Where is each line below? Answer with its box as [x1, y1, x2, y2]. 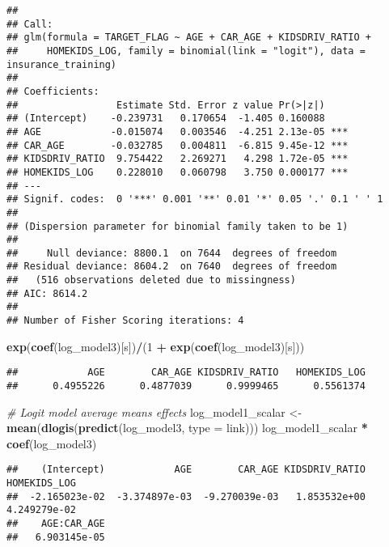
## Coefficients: [6, 85, 99, 97]
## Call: [6, 18, 53, 30]
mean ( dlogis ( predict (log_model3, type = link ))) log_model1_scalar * [6, 419, 368, 436]
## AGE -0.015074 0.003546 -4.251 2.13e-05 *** [6, 125, 349, 138]
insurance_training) [6, 58, 117, 70]
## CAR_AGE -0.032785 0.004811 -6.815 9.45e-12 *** [6, 139, 349, 151]
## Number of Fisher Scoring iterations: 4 [6, 315, 244, 327]
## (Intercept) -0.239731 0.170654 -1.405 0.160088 [6, 112, 325, 125]
